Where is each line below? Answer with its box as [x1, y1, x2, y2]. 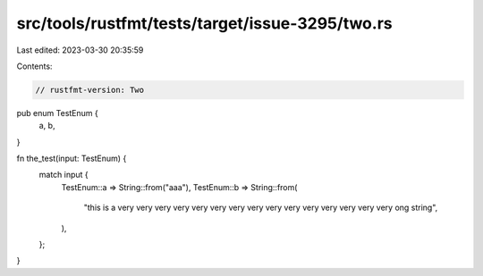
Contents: [16, 61, 53, 71]
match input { [38, 170, 89, 180]
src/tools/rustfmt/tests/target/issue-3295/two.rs [16, 13, 393, 33]
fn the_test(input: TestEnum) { [16, 153, 127, 164]
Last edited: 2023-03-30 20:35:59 [16, 45, 144, 55]
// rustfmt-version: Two [35, 85, 145, 95]
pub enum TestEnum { [16, 107, 98, 118]
